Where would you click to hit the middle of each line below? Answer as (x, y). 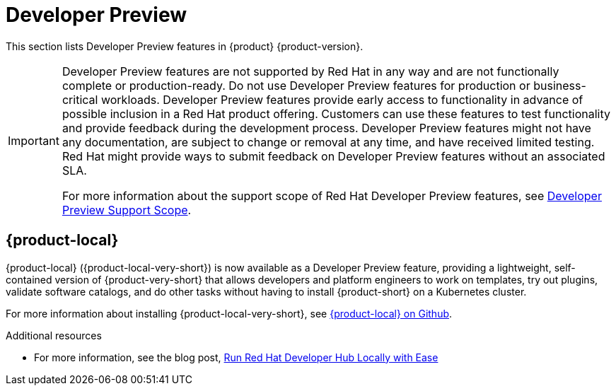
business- (560, 85)
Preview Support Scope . (127, 210)
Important (34, 140)
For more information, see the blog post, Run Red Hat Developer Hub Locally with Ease (236, 357)
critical (80, 99)
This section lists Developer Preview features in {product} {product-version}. (185, 46)
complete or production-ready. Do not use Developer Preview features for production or (296, 85)
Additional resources (54, 335)
